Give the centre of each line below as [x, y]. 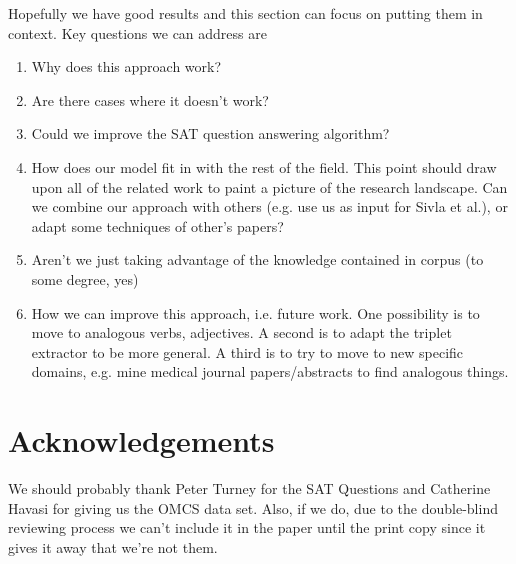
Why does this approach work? [126, 66]
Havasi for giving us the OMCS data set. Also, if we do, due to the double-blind [253, 507]
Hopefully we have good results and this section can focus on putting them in [245, 13]
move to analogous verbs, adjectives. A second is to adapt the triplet [241, 332]
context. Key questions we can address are [137, 32]
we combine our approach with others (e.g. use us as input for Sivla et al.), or [269, 206]
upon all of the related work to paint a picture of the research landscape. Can [269, 186]
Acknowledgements [141, 440]
